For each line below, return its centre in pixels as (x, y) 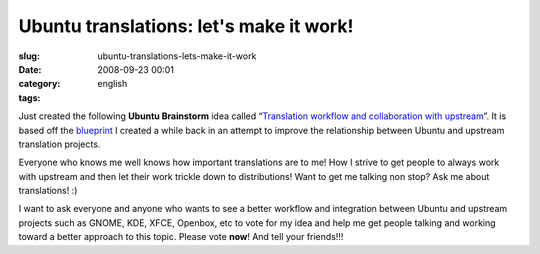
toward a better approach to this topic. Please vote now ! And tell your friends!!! (181, 237)
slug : (29, 56)
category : (39, 84)
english (112, 84)
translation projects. (59, 144)
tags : (29, 97)
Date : (30, 69)
